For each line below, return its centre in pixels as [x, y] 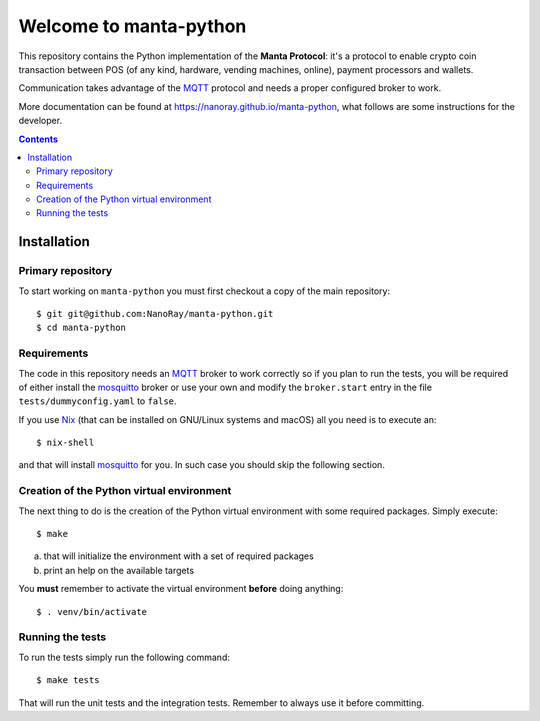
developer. [40, 121]
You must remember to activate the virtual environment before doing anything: [181, 589]
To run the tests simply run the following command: [124, 657]
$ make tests [68, 680]
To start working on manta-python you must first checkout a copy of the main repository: [204, 291]
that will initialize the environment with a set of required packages [178, 556]
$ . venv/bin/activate [92, 611]
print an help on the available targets [119, 570]
